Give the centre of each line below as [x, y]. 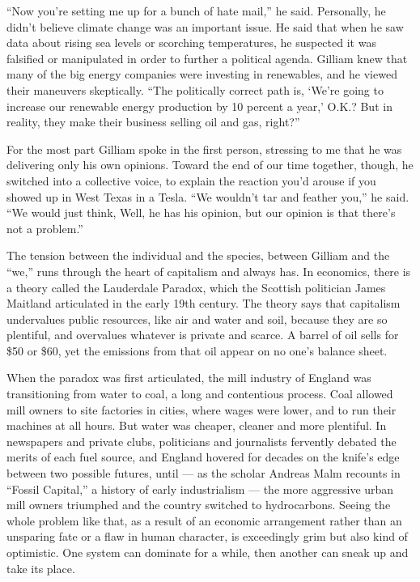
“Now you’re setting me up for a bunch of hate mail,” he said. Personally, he [196, 11]
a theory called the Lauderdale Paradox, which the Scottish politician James [196, 287]
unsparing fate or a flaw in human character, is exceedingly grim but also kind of [207, 536]
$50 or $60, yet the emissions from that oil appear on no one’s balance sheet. [197, 350]
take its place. [41, 568]
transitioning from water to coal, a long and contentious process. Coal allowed [200, 394]
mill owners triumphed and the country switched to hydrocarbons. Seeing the [199, 505]
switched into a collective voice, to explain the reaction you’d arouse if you [191, 180]
